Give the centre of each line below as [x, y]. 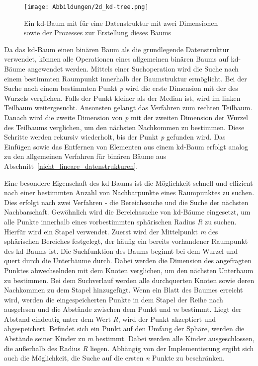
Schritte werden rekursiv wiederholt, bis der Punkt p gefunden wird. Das [115, 137]
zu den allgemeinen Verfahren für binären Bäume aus [85, 156]
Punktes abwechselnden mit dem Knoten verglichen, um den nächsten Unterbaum [129, 270]
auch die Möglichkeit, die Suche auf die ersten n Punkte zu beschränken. [114, 358]
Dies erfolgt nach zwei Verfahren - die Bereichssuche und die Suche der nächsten [126, 202]
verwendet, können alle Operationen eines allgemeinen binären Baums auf [116, 59]
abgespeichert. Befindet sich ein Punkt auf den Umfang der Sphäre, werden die [124, 329]
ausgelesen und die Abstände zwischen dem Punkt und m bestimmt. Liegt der [123, 309]
